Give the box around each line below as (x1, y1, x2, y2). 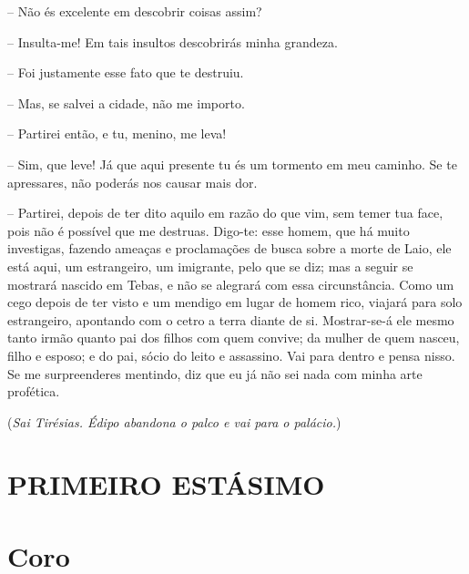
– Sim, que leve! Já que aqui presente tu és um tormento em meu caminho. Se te (7, 154, 457, 173)
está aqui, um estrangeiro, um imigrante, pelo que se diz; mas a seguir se (7, 256, 413, 275)
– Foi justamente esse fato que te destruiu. (7, 63, 244, 82)
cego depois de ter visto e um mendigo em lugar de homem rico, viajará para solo (7, 292, 463, 312)
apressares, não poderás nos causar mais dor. (7, 172, 258, 191)
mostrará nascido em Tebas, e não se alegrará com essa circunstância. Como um (7, 274, 454, 293)
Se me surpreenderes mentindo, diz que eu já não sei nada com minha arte (7, 364, 423, 383)
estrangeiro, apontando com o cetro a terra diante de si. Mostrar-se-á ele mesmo (7, 310, 454, 329)
